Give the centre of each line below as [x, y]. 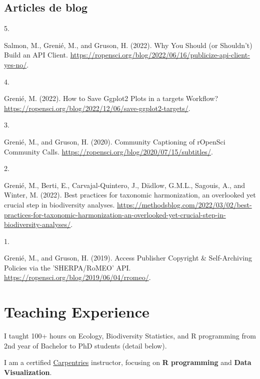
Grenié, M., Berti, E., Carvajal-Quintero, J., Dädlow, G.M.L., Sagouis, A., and [125, 185]
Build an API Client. [36, 55]
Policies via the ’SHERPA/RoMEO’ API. [67, 267]
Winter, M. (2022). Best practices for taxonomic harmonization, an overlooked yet [130, 195]
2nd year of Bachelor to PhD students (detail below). [85, 345]
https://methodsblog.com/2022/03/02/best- [184, 204]
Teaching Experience [77, 312]
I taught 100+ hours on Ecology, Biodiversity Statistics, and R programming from [130, 336]
